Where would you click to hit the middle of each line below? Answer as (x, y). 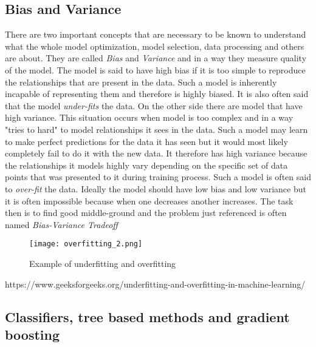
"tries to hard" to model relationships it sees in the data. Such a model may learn (156, 129)
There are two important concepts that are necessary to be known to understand (156, 34)
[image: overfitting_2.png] (86, 244)
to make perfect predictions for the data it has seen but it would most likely (146, 141)
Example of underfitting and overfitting (103, 263)
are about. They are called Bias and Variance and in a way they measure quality (156, 58)
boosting (33, 334)
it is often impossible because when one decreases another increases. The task (149, 200)
